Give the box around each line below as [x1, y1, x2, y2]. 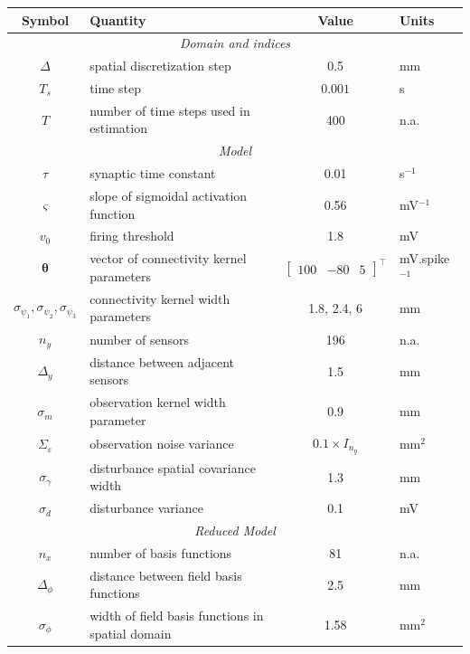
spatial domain [89, 623, 172, 642]
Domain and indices [179, 33, 291, 52]
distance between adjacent [89, 352, 235, 371]
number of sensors [89, 329, 190, 348]
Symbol [21, 10, 70, 29]
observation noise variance [89, 434, 234, 453]
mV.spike [399, 249, 450, 268]
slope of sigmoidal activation [89, 186, 248, 204]
